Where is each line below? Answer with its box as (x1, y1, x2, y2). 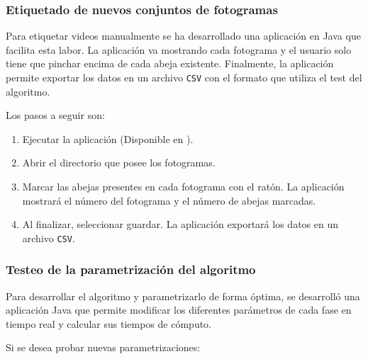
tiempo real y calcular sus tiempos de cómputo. (6, 316, 212, 331)
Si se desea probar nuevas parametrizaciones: (6, 340, 201, 355)
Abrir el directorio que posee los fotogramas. (22, 155, 216, 170)
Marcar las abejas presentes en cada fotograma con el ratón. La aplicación (22, 179, 345, 194)
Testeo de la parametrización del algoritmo (6, 261, 256, 278)
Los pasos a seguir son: (6, 108, 105, 122)
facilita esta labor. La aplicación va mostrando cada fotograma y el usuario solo (6, 42, 352, 57)
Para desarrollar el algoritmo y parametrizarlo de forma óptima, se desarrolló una (6, 288, 360, 303)
